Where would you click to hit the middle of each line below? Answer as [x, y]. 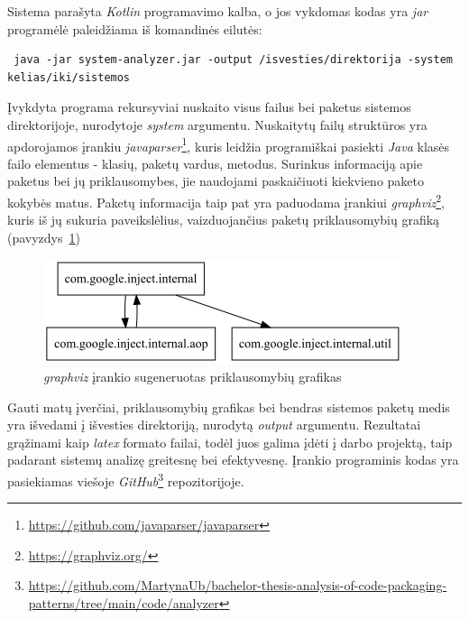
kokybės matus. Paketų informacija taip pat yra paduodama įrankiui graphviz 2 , [226, 201]
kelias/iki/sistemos [69, 77]
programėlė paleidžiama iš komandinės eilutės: [135, 28]
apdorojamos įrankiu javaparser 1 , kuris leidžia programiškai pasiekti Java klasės [229, 144]
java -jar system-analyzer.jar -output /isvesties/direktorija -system [233, 60]
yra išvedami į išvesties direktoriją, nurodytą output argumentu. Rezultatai [214, 425]
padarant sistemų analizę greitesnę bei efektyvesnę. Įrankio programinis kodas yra [233, 460]
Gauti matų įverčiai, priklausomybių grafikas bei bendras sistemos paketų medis [229, 407]
